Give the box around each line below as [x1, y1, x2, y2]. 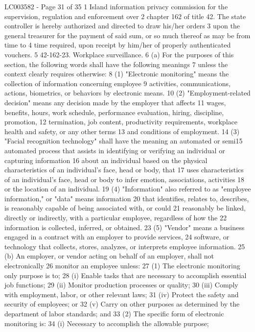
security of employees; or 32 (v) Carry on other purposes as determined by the [4, 299, 240, 309]
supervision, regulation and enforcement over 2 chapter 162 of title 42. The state [4, 11, 246, 21]
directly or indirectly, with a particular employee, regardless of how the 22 [4, 213, 227, 223]
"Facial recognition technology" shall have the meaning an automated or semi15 [4, 136, 243, 146]
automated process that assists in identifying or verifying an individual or [4, 145, 225, 155]
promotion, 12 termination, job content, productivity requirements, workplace [4, 117, 237, 127]
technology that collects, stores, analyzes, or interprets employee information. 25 [4, 241, 245, 251]
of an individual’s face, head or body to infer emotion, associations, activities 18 [4, 174, 245, 184]
